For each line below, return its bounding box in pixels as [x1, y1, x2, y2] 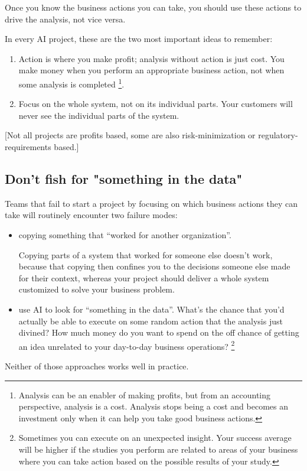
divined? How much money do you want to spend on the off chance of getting [18, 326, 299, 339]
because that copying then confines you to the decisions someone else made [18, 260, 290, 272]
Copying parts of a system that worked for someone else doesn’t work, [18, 248, 273, 261]
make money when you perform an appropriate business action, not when [18, 64, 285, 76]
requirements [5, 141, 51, 152]
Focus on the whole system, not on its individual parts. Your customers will [18, 98, 293, 110]
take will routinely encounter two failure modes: [5, 209, 178, 221]
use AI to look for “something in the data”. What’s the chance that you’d [18, 303, 285, 315]
